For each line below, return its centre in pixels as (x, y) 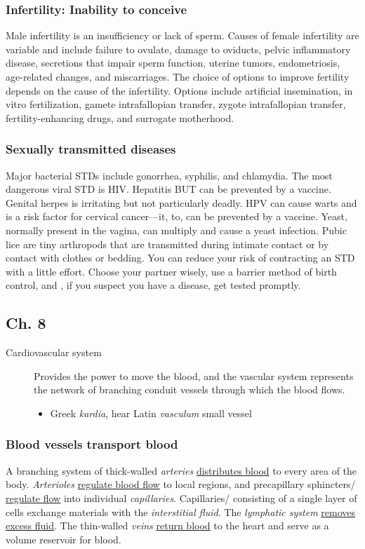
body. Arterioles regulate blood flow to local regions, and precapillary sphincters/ (181, 484)
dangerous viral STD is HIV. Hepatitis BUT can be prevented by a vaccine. (168, 189)
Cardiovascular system (54, 352)
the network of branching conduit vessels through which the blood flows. (190, 389)
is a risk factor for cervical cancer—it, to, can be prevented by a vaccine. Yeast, (177, 216)
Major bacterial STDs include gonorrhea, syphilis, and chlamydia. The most (169, 175)
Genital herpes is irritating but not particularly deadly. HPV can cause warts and (181, 202)
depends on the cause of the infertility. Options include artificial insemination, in (179, 90)
